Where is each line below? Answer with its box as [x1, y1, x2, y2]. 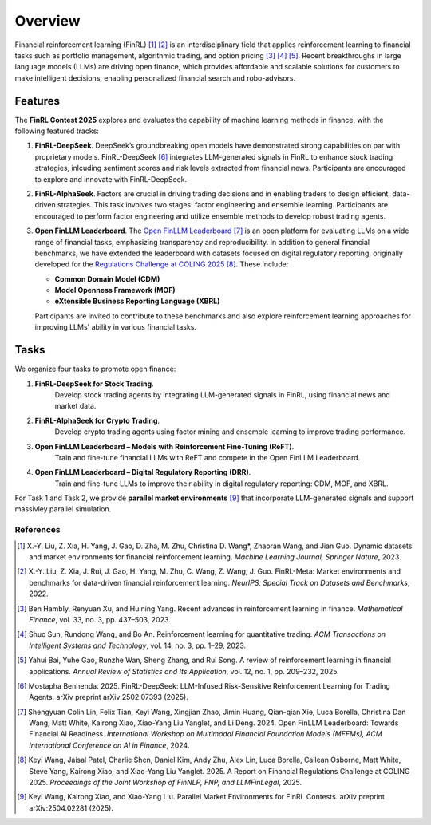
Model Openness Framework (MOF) [54, 286, 176, 295]
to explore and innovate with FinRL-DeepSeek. [34, 174, 188, 184]
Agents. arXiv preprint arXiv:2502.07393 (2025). [29, 693, 189, 702]
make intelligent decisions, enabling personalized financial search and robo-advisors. [14, 73, 295, 83]
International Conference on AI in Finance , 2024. [29, 740, 190, 750]
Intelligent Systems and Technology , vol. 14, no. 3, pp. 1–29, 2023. [29, 641, 247, 650]
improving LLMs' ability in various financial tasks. [34, 322, 197, 332]
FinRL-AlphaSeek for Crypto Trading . [34, 416, 160, 425]
